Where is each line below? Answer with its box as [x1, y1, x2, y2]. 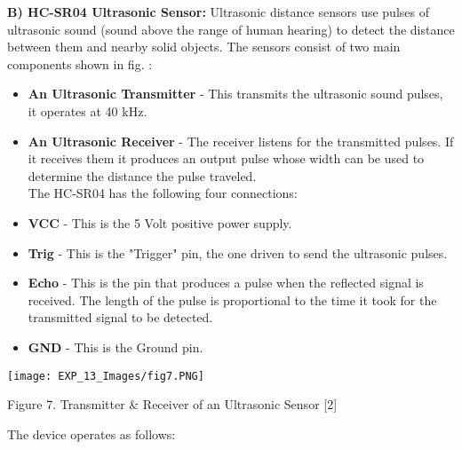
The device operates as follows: [7, 424, 176, 443]
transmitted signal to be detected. [28, 308, 213, 327]
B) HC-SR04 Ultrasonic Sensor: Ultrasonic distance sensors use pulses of [7, 3, 429, 20]
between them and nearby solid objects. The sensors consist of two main [7, 37, 401, 56]
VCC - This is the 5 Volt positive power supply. [28, 213, 292, 232]
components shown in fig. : [7, 54, 153, 73]
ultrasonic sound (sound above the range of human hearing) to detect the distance [7, 20, 455, 38]
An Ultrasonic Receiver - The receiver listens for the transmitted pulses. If [28, 131, 454, 150]
